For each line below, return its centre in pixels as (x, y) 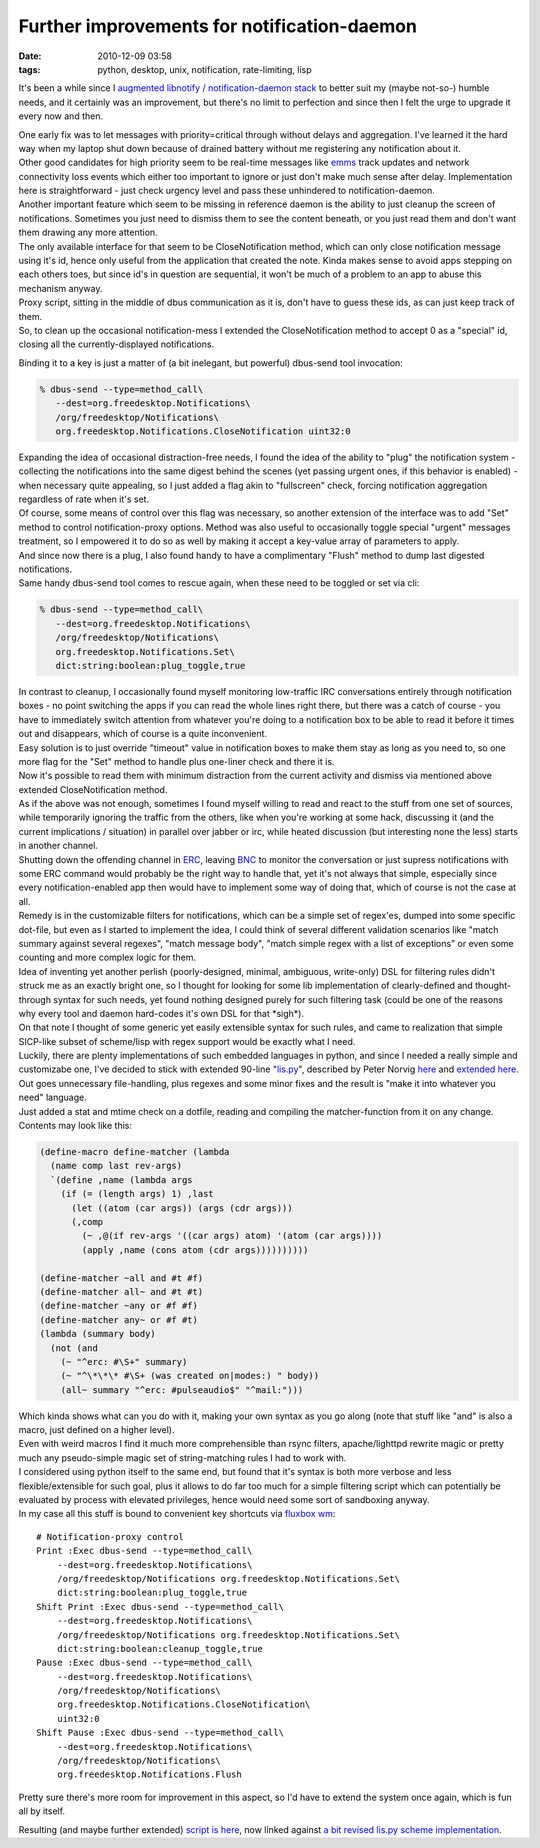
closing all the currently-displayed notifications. (116, 344)
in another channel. (58, 846)
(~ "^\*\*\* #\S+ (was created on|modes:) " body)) (190, 1376)
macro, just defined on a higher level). (96, 1430)
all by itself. (41, 1811)
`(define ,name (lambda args (122, 1179)
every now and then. (61, 116)
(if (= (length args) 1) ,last (137, 1194)
